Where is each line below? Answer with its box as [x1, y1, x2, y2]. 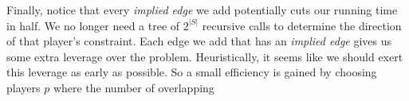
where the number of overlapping [53, 79, 214, 95]
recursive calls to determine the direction [202, 17, 402, 33]
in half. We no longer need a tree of [6, 17, 180, 33]
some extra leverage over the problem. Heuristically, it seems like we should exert [6, 48, 403, 64]
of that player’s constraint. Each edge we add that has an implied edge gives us [6, 33, 392, 49]
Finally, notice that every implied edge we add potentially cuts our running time [6, 2, 398, 17]
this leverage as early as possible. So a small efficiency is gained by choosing [6, 64, 377, 80]
